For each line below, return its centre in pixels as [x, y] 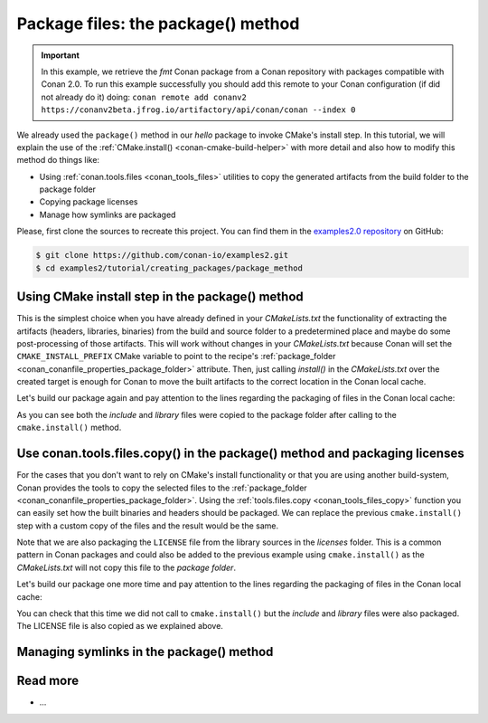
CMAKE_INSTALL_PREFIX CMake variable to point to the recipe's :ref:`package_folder [176, 357]
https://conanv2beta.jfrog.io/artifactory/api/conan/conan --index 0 [198, 110]
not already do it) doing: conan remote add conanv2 [144, 97]
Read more [48, 681]
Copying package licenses [89, 202]
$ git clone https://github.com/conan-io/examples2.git [162, 255]
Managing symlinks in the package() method [145, 652]
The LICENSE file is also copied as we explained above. [120, 626]
